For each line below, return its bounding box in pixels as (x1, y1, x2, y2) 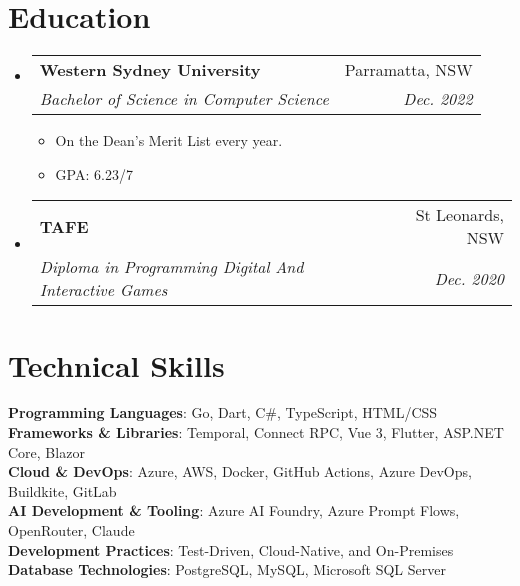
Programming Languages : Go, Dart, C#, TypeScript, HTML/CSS (8, 402, 438, 423)
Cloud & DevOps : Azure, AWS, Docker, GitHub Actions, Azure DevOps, (8, 461, 472, 482)
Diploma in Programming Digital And (39, 255, 304, 279)
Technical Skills (8, 344, 225, 385)
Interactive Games (39, 278, 168, 302)
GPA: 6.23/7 (55, 163, 133, 184)
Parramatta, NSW (344, 58, 473, 82)
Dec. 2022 (403, 87, 473, 111)
